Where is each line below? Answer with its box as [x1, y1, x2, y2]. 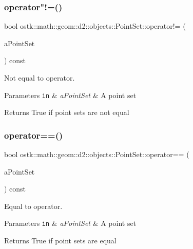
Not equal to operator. [4, 72, 75, 83]
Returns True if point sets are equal [4, 235, 117, 246]
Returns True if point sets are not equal [4, 107, 129, 118]
